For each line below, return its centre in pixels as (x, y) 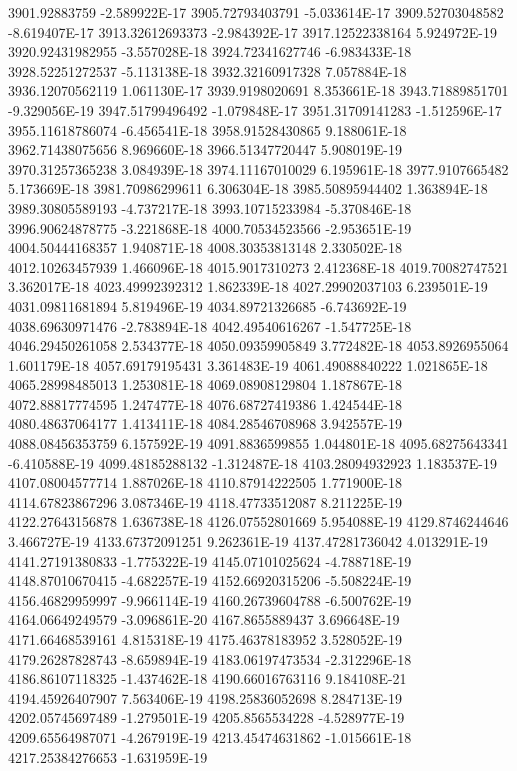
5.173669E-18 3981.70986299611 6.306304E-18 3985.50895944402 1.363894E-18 (248, 188)
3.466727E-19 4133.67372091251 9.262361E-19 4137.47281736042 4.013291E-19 (248, 541)
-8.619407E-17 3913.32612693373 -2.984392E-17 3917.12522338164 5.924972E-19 (253, 31)
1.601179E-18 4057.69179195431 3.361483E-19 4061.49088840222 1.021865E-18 (248, 364)
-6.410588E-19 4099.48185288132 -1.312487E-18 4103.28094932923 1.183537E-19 (253, 462)
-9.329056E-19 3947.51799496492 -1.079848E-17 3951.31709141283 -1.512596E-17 (255, 109)
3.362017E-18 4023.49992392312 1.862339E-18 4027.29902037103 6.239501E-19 (248, 286)
